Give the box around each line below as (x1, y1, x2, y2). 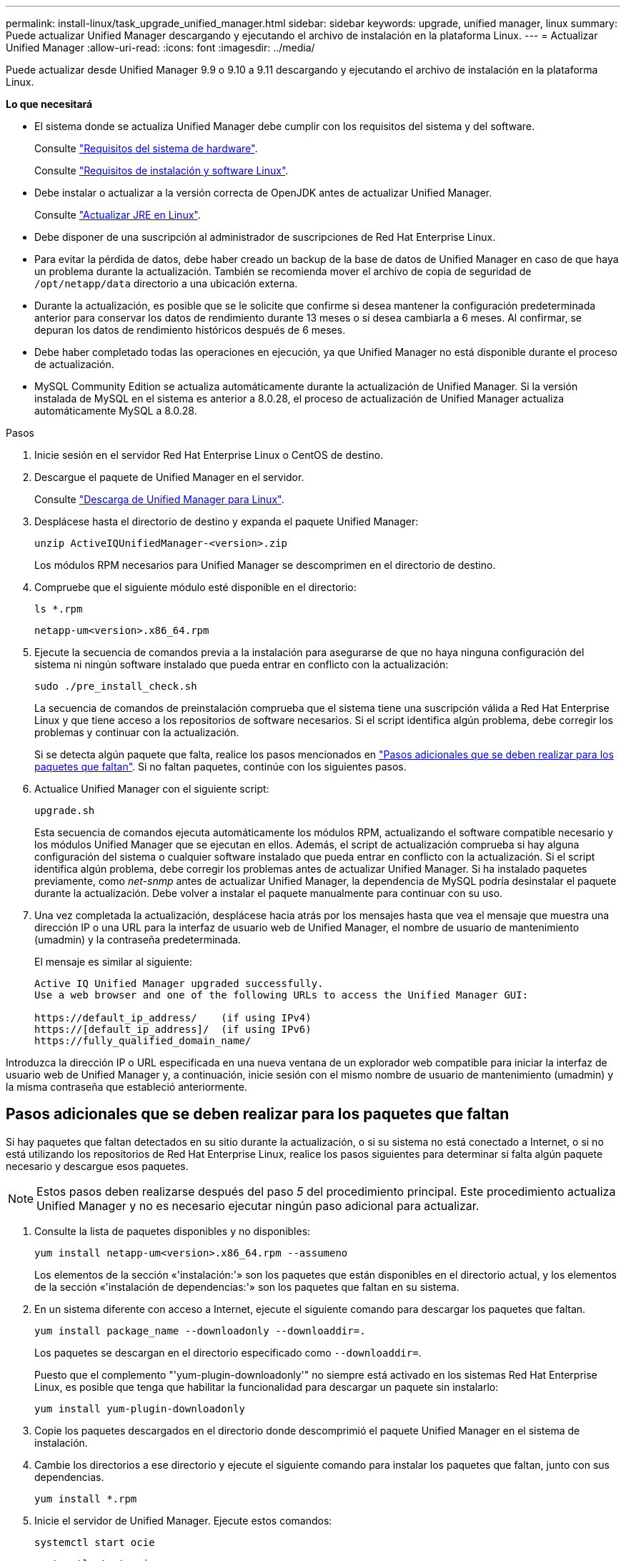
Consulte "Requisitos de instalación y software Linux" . (34, 164, 289, 177)
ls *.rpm (34, 603, 83, 615)
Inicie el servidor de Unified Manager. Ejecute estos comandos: (34, 1514, 332, 1527)
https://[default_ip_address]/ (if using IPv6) (34, 1024, 312, 1035)
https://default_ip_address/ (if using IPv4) (34, 1012, 312, 1024)
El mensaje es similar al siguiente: (34, 956, 192, 968)
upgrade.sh (34, 805, 95, 816)
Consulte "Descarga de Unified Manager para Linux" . (34, 493, 284, 505)
